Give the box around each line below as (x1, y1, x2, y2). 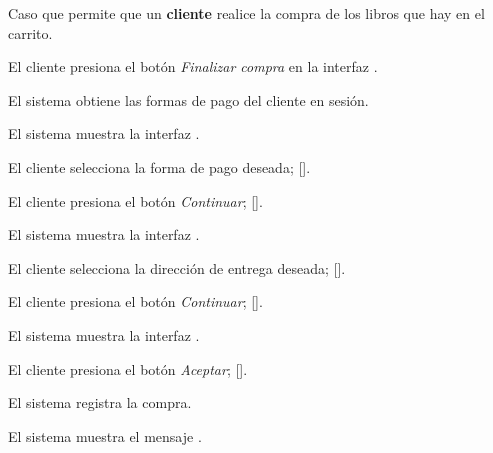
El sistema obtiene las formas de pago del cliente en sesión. (8, 89, 369, 110)
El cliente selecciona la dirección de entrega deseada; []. (8, 257, 346, 278)
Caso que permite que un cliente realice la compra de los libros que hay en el (8, 3, 485, 23)
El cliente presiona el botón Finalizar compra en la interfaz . (8, 56, 378, 77)
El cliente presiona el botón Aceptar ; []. (8, 358, 248, 379)
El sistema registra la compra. (8, 392, 192, 413)
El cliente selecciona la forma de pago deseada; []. (8, 156, 311, 177)
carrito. (8, 22, 53, 43)
